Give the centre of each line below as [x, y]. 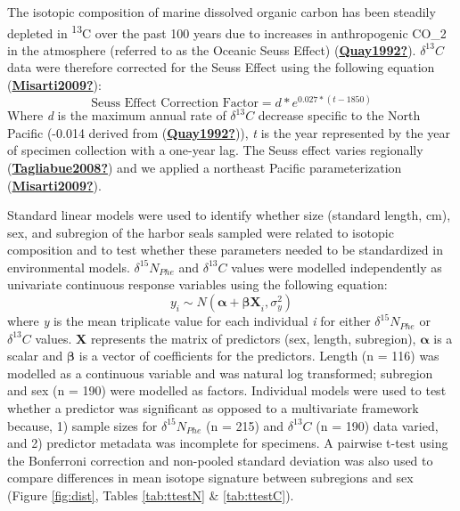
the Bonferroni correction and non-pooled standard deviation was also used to [220, 460]
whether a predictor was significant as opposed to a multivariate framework [213, 408]
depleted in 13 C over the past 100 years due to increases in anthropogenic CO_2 [227, 31]
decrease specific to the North [339, 115]
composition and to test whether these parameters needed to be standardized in [225, 250]
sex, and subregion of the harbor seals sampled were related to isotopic [201, 232]
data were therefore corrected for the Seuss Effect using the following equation [221, 67]
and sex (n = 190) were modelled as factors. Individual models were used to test [227, 390]
